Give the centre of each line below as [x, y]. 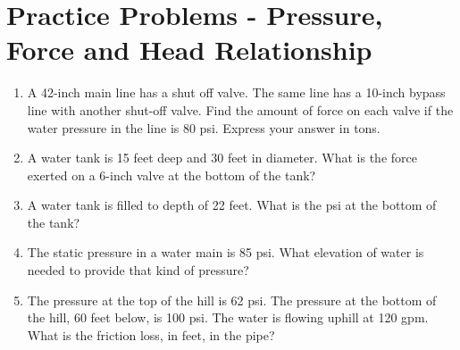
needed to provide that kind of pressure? [138, 270]
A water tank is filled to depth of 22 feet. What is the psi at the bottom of [232, 205]
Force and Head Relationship [189, 50]
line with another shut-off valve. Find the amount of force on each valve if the [240, 109]
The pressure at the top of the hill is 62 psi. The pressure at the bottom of [232, 300]
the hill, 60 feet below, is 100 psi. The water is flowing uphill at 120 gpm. [228, 317]
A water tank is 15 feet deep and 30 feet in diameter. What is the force [222, 158]
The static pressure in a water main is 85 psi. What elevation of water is [226, 252]
